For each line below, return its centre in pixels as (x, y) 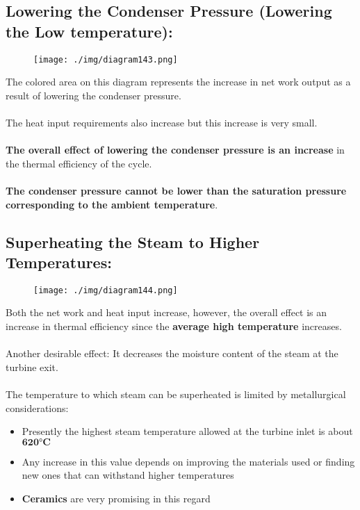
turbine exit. (32, 367)
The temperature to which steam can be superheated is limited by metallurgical (176, 394)
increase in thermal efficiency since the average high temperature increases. (174, 326)
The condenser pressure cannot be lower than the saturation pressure (176, 190)
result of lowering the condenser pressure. (93, 95)
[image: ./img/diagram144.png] (106, 290)
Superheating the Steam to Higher (133, 241)
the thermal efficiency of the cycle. (79, 163)
